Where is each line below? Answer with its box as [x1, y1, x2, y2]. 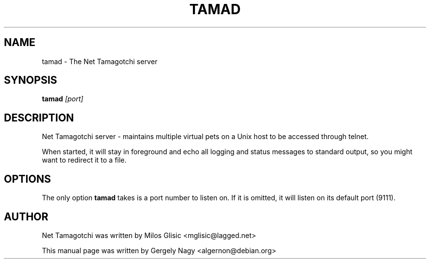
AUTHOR [4, 210, 49, 223]
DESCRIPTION [4, 111, 74, 124]
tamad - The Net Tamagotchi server [42, 57, 158, 66]
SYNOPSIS [4, 74, 57, 87]
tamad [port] [42, 95, 83, 103]
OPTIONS [4, 172, 51, 185]
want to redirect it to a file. [42, 156, 127, 165]
